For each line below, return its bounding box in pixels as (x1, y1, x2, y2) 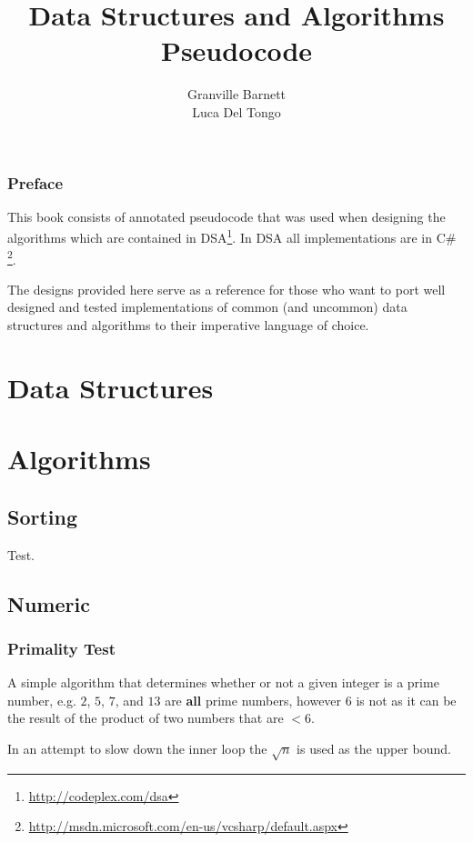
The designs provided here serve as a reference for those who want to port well (7, 279, 446, 298)
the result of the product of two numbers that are (7, 708, 284, 727)
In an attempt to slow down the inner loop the (7, 739, 267, 757)
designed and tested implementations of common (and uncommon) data (7, 297, 408, 316)
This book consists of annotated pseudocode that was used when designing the (7, 206, 446, 226)
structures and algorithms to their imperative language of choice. (7, 316, 369, 335)
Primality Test (7, 637, 116, 659)
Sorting (7, 502, 78, 530)
